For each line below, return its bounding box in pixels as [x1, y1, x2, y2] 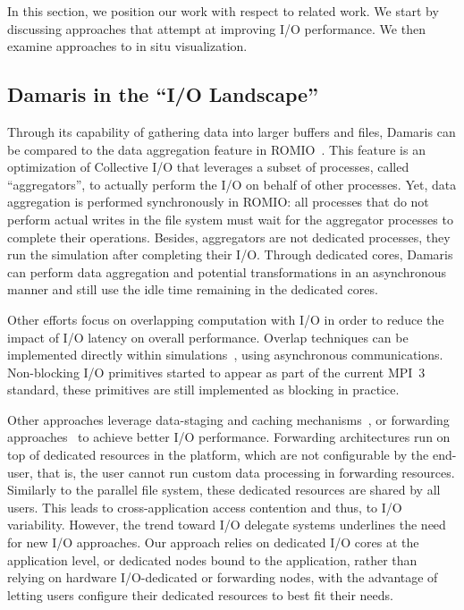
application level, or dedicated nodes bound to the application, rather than [7, 550, 418, 569]
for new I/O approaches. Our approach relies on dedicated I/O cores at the [7, 533, 419, 552]
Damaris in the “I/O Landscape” [7, 80, 319, 108]
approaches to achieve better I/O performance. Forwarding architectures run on [7, 428, 451, 446]
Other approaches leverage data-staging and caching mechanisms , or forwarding [7, 410, 450, 428]
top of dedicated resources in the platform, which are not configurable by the [7, 445, 429, 464]
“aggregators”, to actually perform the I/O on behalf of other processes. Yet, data [7, 174, 457, 193]
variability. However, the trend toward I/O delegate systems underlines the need [7, 515, 446, 534]
